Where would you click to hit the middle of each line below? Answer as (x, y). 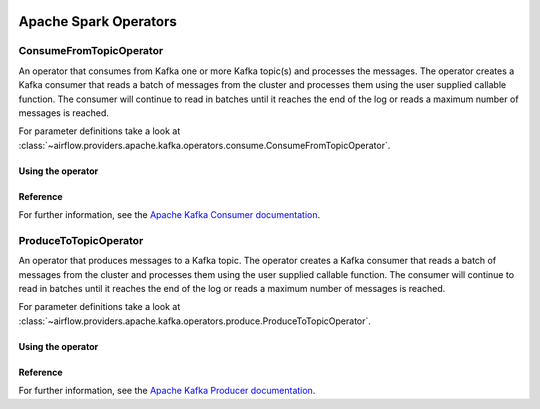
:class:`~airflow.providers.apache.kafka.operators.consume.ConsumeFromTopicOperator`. (204, 145)
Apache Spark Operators (97, 21)
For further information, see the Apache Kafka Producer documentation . (167, 391)
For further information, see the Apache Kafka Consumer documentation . (169, 215)
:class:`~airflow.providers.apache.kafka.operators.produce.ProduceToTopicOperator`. (195, 321)
